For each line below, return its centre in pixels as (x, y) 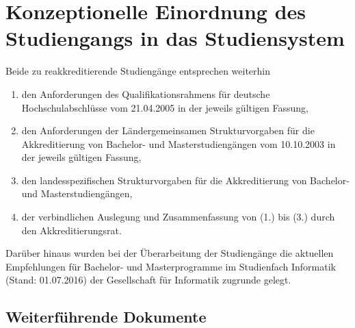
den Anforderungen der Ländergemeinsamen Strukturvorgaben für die (168, 130)
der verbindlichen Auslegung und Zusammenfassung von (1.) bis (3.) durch (178, 217)
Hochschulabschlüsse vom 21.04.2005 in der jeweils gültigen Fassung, (165, 107)
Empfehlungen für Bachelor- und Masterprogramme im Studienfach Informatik (171, 266)
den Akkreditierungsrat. (71, 230)
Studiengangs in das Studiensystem (175, 38)
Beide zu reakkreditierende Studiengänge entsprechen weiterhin (138, 71)
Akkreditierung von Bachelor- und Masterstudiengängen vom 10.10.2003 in (179, 143)
